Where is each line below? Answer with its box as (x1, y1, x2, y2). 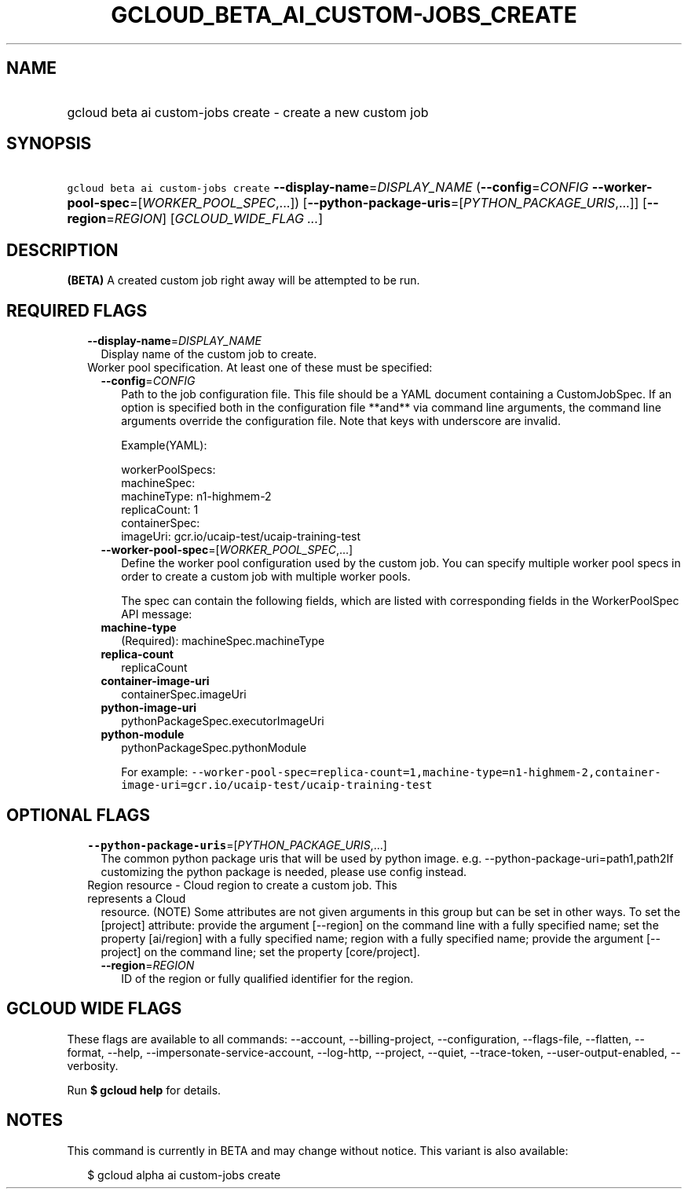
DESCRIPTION (6, 240, 119, 260)
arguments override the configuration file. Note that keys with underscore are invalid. (121, 414, 561, 428)
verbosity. (67, 1058, 119, 1072)
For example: (121, 765, 188, 779)
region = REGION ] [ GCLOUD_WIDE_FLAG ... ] (67, 211, 324, 227)
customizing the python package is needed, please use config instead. (101, 864, 467, 878)
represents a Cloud (87, 891, 186, 905)
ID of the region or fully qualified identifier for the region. (121, 971, 414, 985)
